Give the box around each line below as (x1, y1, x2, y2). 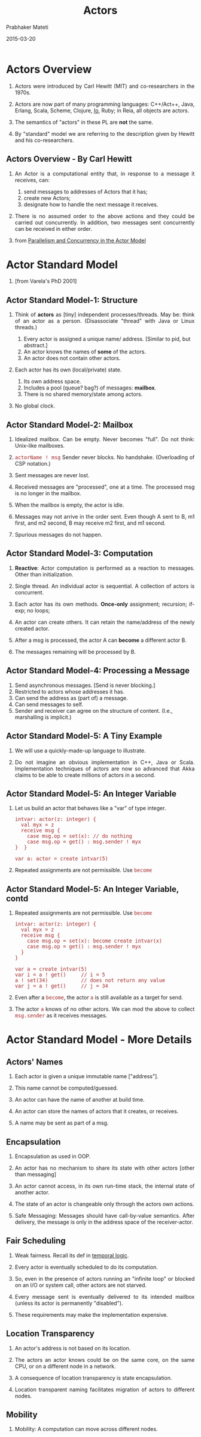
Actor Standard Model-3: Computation (6, 548, 153, 559)
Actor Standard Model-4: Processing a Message (6, 665, 190, 676)
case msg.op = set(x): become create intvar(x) (26, 938, 162, 944)
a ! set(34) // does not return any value (14, 977, 166, 984)
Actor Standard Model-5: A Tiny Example (6, 731, 163, 741)
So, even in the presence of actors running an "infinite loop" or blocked (14, 1275, 195, 1282)
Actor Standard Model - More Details (6, 1033, 192, 1046)
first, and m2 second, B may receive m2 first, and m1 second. (14, 519, 166, 526)
